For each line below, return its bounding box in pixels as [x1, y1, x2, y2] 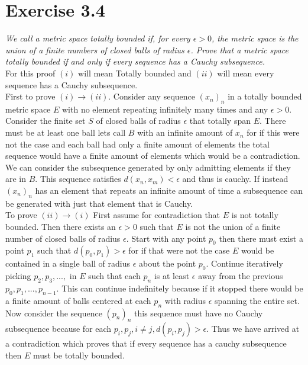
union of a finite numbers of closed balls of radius [5, 43, 184, 56]
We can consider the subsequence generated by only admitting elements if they [5, 161, 291, 173]
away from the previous [198, 270, 283, 282]
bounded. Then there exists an [5, 220, 116, 233]
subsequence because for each [5, 322, 112, 335]
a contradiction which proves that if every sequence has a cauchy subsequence [5, 337, 287, 350]
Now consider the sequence [5, 306, 102, 319]
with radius [164, 294, 206, 306]
